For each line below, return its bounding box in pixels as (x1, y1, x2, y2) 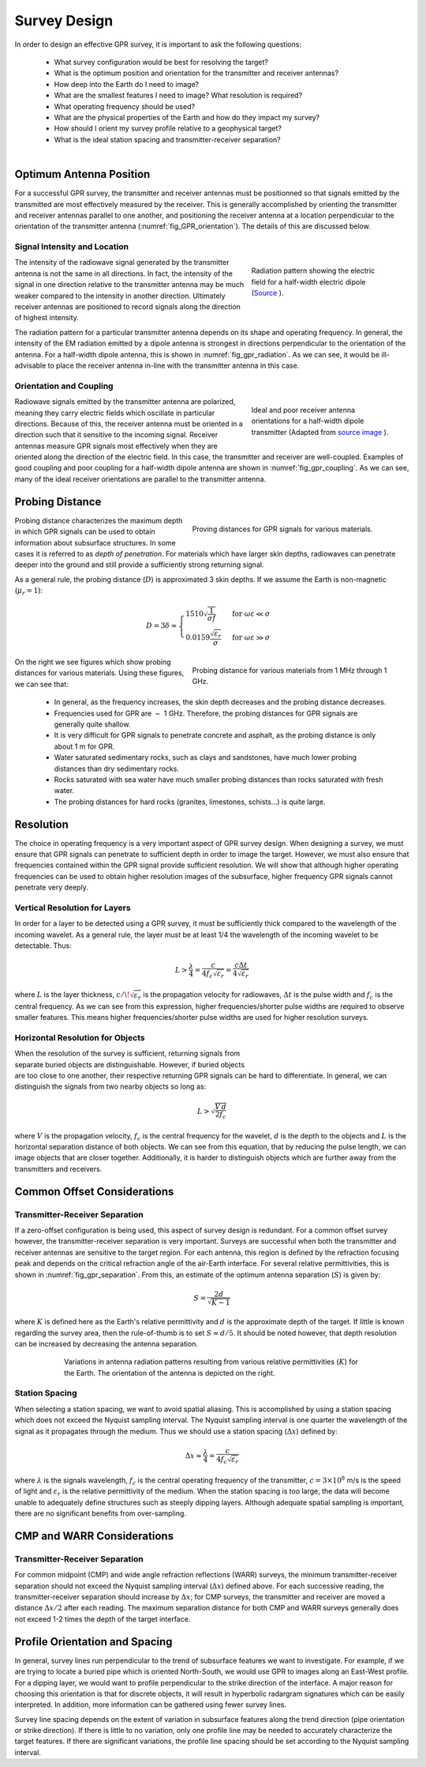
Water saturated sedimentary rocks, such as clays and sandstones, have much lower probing (54, 753, 357, 762)
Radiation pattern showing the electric (251, 266, 376, 276)
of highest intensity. (14, 313, 79, 323)
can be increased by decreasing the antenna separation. (14, 1338, 199, 1348)
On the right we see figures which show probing (14, 657, 171, 667)
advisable (14, 361, 47, 370)
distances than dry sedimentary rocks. (54, 764, 179, 773)
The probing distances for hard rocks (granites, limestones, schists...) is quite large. (54, 797, 326, 806)
